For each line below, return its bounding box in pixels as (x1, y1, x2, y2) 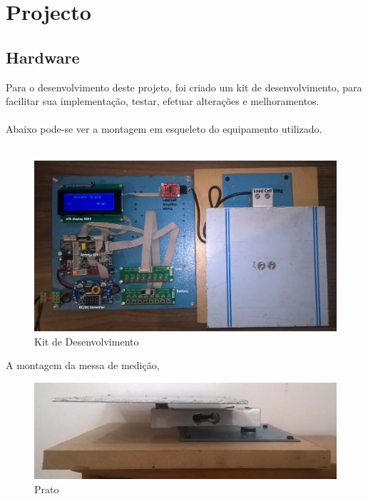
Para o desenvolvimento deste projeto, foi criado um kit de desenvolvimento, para (6, 79, 362, 94)
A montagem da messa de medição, (6, 358, 160, 373)
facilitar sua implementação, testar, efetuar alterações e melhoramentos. (6, 94, 320, 109)
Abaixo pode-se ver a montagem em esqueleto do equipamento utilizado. (6, 121, 322, 136)
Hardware (6, 46, 80, 68)
